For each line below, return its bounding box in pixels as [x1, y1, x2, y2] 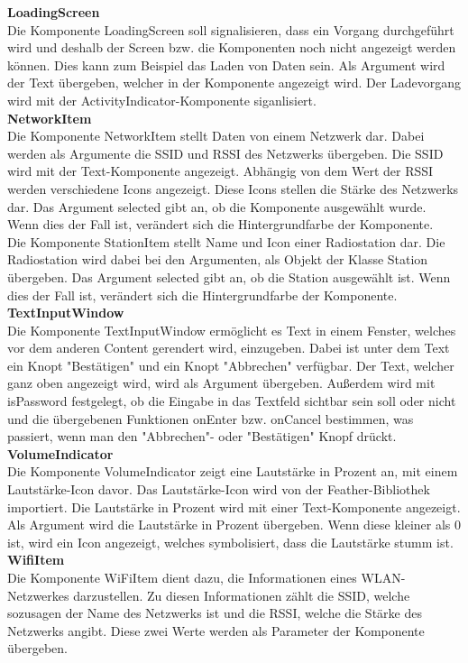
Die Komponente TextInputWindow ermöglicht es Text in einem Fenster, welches [7, 320, 456, 339]
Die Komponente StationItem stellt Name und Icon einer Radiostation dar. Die [7, 232, 445, 251]
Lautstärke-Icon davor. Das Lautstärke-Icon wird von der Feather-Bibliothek [7, 480, 430, 499]
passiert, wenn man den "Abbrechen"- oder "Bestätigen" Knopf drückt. [7, 427, 397, 446]
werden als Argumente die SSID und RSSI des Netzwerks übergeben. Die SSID [7, 143, 444, 162]
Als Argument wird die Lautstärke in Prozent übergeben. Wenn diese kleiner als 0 [7, 515, 461, 534]
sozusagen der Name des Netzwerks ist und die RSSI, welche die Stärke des [7, 603, 422, 622]
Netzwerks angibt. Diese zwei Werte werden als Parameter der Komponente [7, 621, 425, 640]
